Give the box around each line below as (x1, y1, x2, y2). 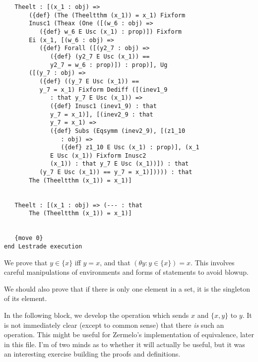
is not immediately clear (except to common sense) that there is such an (4, 319, 224, 330)
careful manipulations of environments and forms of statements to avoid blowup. (4, 267, 249, 277)
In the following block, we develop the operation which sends (4, 310, 189, 320)
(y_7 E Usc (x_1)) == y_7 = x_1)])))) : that (39, 169, 193, 176)
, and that (100, 257, 130, 267)
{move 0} (14, 235, 43, 242)
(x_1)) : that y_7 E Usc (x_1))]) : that (50, 160, 189, 168)
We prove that (4, 257, 48, 267)
